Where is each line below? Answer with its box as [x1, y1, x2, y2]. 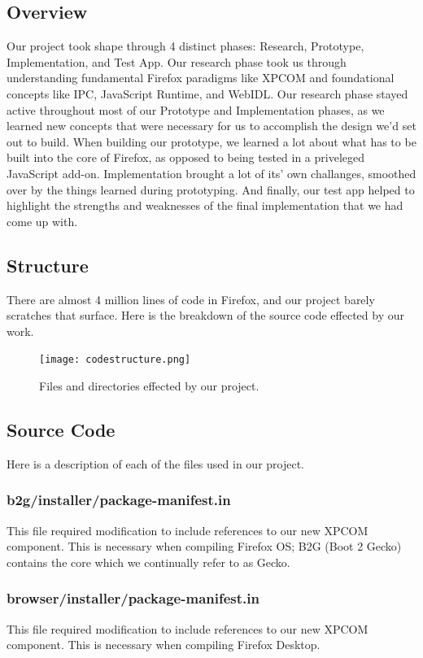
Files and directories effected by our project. [39, 377, 259, 394]
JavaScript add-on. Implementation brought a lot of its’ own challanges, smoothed [7, 164, 416, 181]
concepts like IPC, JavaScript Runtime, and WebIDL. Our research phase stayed [7, 85, 408, 102]
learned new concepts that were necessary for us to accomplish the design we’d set [7, 117, 416, 134]
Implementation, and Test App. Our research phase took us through [7, 53, 347, 70]
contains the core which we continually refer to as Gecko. [7, 553, 290, 570]
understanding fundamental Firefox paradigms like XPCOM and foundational [7, 69, 395, 86]
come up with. [7, 212, 78, 229]
